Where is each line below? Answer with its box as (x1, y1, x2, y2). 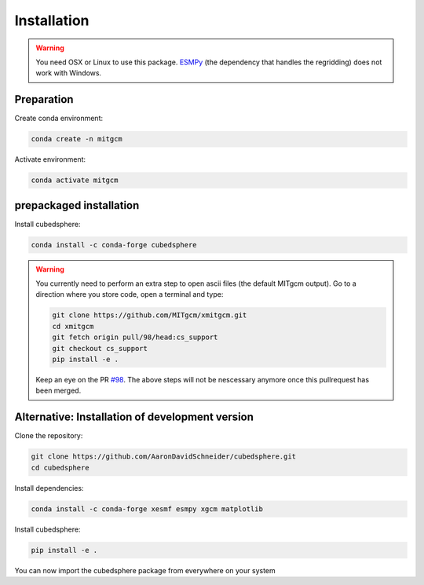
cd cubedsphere (31, 463, 90, 472)
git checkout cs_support (52, 344, 148, 353)
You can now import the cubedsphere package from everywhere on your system (14, 565, 276, 575)
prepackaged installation (14, 199, 140, 212)
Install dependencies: (14, 483, 84, 492)
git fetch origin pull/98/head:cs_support (52, 333, 218, 342)
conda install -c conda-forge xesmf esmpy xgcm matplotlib (31, 504, 263, 514)
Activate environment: (14, 155, 86, 164)
